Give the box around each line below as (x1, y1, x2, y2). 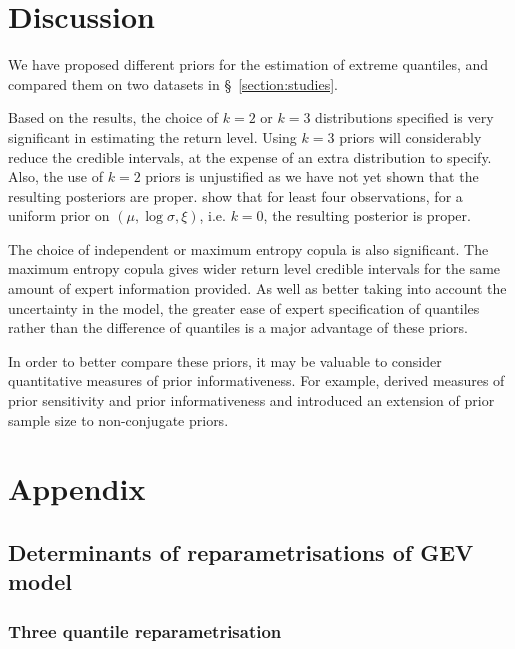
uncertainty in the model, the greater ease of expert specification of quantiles (8, 297, 480, 318)
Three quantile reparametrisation (8, 618, 282, 643)
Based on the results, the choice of (8, 107, 219, 128)
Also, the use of (8, 166, 104, 187)
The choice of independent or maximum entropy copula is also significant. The (8, 238, 489, 259)
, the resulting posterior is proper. (263, 205, 471, 226)
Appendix (8, 468, 146, 509)
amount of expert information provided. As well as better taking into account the (8, 278, 507, 299)
